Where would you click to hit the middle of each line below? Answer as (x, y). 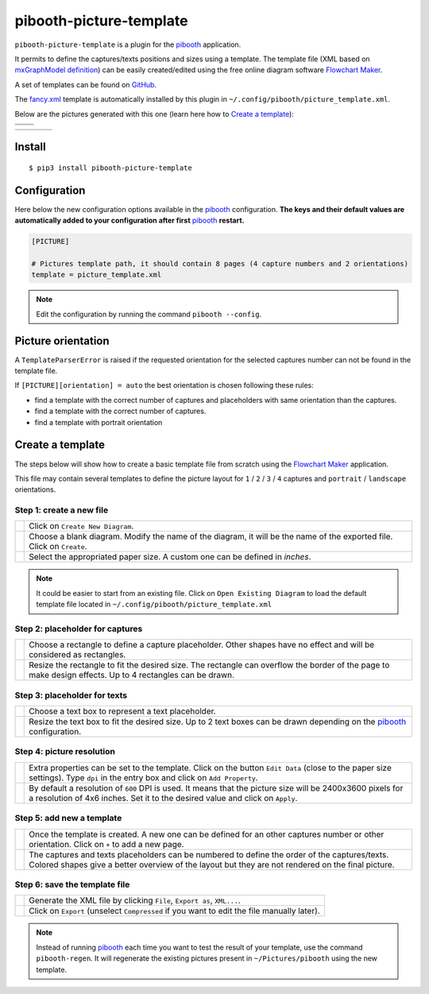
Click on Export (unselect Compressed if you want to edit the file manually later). (175, 911)
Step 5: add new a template (68, 818)
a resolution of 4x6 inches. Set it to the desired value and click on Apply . (163, 798)
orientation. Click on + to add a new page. (106, 844)
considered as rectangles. (77, 655)
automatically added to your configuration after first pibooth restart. (129, 220)
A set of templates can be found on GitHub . (86, 84)
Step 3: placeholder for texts (71, 695)
